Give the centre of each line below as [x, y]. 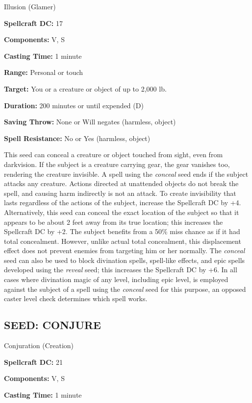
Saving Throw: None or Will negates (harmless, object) [90, 122]
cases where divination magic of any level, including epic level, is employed [116, 279]
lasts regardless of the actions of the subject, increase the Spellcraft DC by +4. [123, 202]
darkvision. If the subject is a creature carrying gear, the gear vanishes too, [117, 164]
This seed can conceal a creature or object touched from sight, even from [113, 154]
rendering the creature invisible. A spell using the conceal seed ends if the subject [126, 174]
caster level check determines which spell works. [76, 298]
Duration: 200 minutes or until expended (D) [74, 105]
